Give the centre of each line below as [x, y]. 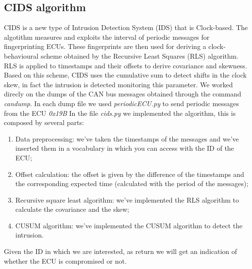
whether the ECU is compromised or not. [65, 261]
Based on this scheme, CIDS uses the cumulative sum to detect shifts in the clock [125, 75]
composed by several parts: [44, 122]
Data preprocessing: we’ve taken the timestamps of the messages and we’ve [127, 138]
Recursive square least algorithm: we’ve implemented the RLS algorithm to [127, 199]
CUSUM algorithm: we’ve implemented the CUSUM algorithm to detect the [129, 225]
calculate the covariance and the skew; [72, 209]
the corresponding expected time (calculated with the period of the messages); [132, 183]
